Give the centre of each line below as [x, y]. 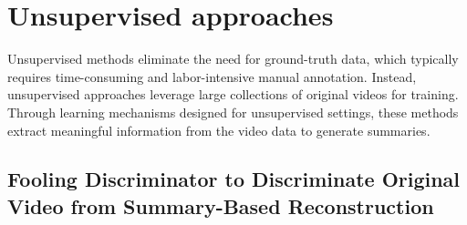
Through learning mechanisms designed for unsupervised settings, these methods [233, 112]
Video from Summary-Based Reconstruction [221, 205]
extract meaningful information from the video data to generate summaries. [219, 130]
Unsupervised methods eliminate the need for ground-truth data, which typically [233, 59]
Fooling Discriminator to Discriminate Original [234, 179]
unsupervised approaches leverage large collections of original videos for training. [233, 94]
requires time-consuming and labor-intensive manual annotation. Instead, [212, 76]
